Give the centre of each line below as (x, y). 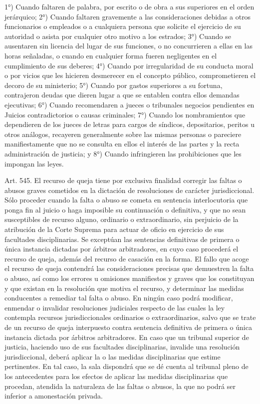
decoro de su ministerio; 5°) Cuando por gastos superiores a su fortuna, (114, 85)
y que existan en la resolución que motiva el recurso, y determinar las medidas (124, 288)
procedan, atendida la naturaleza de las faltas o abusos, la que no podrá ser (120, 386)
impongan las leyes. (34, 163)
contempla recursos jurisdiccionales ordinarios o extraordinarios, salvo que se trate (130, 317)
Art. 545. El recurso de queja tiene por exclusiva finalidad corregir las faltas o (123, 180)
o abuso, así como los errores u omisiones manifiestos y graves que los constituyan (130, 278)
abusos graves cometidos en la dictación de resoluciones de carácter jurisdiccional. (130, 190)
